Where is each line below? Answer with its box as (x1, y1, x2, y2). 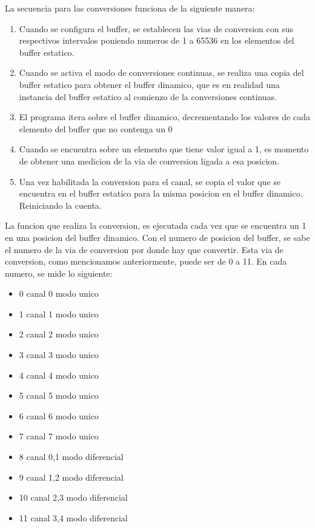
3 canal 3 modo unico (19, 348, 99, 361)
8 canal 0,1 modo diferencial (19, 450, 124, 463)
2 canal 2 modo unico (19, 328, 99, 340)
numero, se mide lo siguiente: (5, 266, 113, 279)
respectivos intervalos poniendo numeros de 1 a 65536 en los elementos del (19, 34, 294, 47)
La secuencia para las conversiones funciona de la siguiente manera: (5, 2, 255, 14)
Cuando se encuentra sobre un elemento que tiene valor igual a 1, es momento (19, 143, 309, 155)
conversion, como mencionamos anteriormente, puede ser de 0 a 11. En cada (5, 255, 287, 268)
